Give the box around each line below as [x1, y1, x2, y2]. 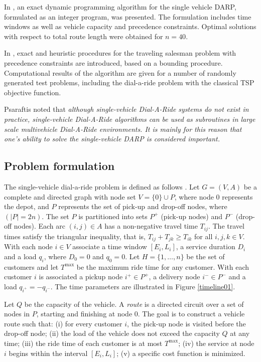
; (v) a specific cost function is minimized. [116, 347, 245, 358]
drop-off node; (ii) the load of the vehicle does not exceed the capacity [4, 328, 220, 338]
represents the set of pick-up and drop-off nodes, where [58, 201, 227, 212]
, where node [174, 191, 214, 202]
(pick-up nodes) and [161, 211, 223, 221]
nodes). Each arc [14, 221, 66, 231]
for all [194, 231, 213, 241]
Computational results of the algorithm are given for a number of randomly [4, 67, 236, 78]
